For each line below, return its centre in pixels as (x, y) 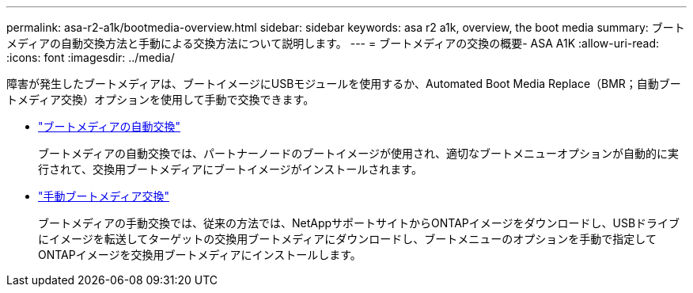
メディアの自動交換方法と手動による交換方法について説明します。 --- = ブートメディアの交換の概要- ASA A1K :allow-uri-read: (333, 43)
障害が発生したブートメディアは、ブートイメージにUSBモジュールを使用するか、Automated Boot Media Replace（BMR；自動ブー (344, 84)
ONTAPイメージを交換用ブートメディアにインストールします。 (200, 255)
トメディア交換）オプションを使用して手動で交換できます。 (161, 99)
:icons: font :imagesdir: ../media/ (91, 57)
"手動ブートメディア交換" (104, 196)
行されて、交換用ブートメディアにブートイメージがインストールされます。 (230, 169)
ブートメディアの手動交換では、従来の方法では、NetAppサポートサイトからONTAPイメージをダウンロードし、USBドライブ (359, 223)
